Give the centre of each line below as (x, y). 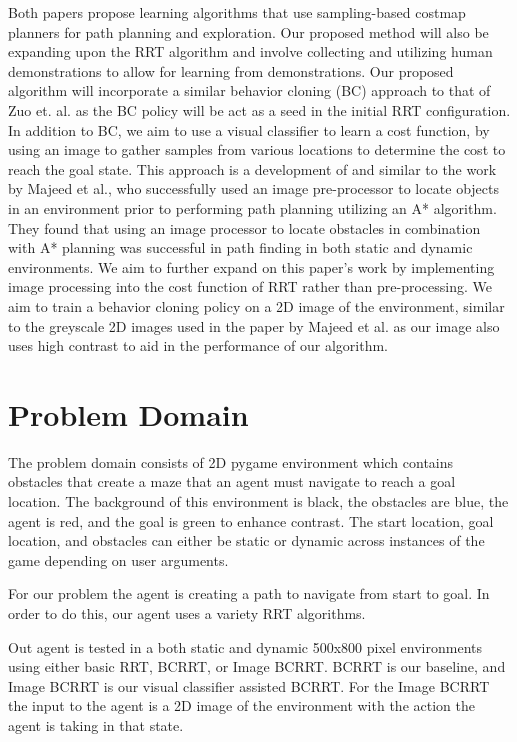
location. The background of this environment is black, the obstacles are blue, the (258, 501)
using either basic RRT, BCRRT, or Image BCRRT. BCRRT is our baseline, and (257, 666)
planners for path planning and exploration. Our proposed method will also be (248, 31)
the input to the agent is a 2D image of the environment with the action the (241, 705)
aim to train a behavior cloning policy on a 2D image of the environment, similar (256, 305)
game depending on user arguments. (118, 559)
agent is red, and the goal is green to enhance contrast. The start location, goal (251, 520)
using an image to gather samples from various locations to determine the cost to (257, 149)
